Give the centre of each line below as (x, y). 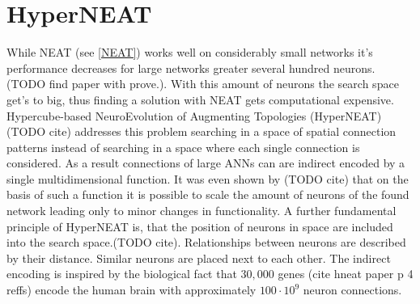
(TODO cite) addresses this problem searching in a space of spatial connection (202, 131)
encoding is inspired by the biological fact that (122, 274)
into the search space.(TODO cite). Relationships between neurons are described (206, 242)
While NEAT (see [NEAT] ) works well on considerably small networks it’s (190, 52)
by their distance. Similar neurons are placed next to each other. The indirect (199, 258)
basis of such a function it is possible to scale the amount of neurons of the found (208, 194)
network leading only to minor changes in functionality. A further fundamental (202, 211)
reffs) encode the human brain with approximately (132, 290)
